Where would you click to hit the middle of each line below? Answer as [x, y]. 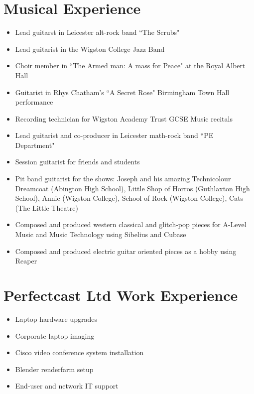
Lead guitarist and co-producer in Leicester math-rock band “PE [114, 135]
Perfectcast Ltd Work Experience [121, 295]
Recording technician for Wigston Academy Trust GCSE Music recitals [124, 118]
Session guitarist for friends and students [77, 162]
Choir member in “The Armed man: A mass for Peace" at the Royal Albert [130, 66]
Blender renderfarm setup [54, 369]
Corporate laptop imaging [55, 335]
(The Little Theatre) [47, 207]
